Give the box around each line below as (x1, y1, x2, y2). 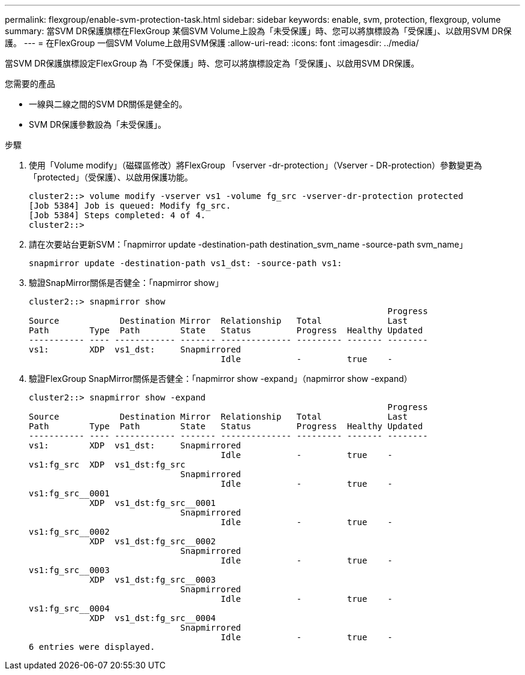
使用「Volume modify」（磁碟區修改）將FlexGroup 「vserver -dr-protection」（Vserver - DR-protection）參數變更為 (29, 160, 482, 170)
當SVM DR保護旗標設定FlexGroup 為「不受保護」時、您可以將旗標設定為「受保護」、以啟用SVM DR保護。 (5, 58, 420, 68)
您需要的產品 (5, 79, 55, 89)
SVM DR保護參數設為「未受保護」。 (29, 119, 167, 129)
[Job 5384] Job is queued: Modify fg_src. (29, 201, 231, 210)
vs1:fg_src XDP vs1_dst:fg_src (29, 460, 186, 469)
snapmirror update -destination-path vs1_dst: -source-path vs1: (29, 258, 342, 268)
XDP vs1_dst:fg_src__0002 (89, 537, 216, 546)
